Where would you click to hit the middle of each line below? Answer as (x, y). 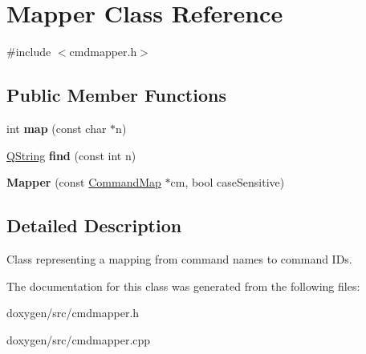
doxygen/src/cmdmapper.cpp (79, 339)
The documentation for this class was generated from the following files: (183, 286)
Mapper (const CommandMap (84, 182)
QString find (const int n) (71, 155)
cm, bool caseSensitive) (228, 182)
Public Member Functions (116, 95)
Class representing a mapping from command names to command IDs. (179, 258)
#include (29, 52)
